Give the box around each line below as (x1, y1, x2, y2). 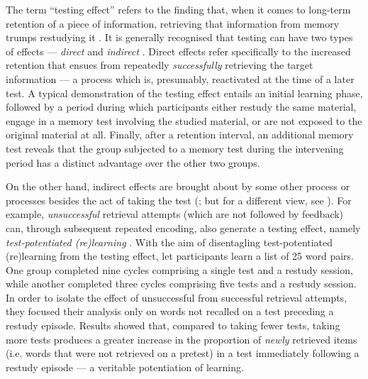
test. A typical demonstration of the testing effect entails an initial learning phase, (6, 85, 363, 100)
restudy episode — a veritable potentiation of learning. (6, 359, 244, 374)
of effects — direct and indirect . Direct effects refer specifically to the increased (6, 43, 351, 58)
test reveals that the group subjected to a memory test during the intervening (6, 141, 344, 155)
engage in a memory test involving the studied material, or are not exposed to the (6, 113, 362, 128)
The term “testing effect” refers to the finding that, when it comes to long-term (6, 2, 351, 16)
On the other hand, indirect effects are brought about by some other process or (6, 179, 350, 194)
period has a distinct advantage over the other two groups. (6, 155, 260, 170)
